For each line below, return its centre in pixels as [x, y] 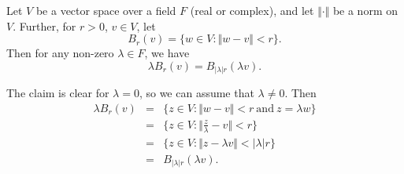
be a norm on [365, 10]
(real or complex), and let [252, 10]
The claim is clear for [58, 93]
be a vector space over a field [106, 10]
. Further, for [44, 25]
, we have [167, 53]
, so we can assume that [196, 93]
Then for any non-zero [60, 53]
